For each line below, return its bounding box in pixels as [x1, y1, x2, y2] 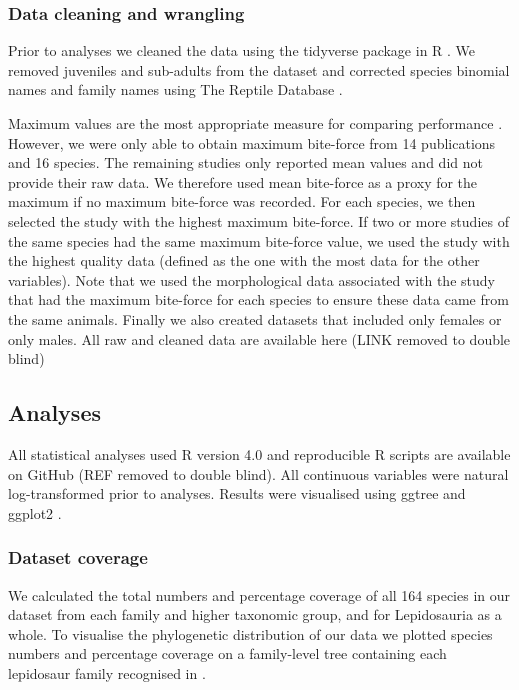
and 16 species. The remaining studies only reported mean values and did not [8, 152, 483, 173]
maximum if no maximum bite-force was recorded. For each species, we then [8, 191, 476, 212]
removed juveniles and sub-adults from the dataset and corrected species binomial [8, 59, 510, 80]
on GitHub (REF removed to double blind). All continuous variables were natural [8, 463, 509, 484]
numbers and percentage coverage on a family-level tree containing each [8, 643, 447, 664]
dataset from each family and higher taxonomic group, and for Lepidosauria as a [8, 604, 502, 625]
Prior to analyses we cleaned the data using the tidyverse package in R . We [8, 40, 476, 61]
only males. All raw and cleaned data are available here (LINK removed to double [8, 328, 511, 349]
